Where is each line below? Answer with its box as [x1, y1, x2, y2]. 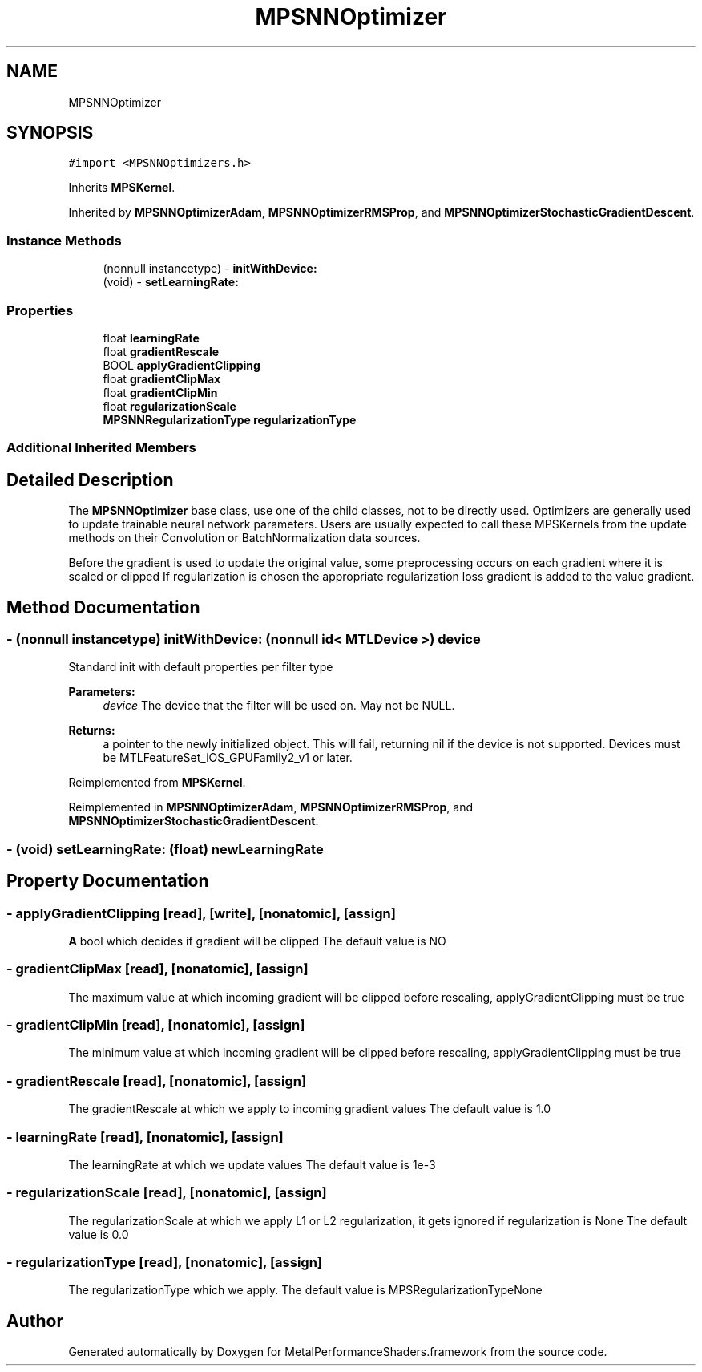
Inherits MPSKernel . [68, 180, 175, 195]
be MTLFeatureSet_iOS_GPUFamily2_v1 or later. [103, 751, 353, 765]
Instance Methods [6, 232, 122, 249]
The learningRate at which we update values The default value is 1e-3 [68, 1157, 436, 1172]
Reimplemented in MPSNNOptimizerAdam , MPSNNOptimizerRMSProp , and [68, 800, 474, 815]
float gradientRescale [103, 344, 220, 358]
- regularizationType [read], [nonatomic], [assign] [6, 1254, 323, 1271]
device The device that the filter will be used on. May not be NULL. [103, 698, 455, 713]
